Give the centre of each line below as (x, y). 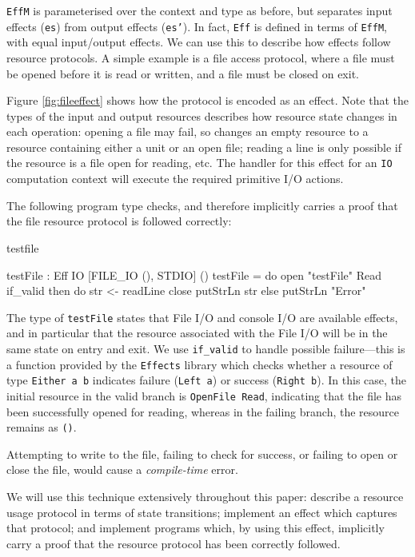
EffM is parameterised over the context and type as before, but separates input (200, 10)
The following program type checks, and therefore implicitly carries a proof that (202, 205)
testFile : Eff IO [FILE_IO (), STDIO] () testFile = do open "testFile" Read (194, 275)
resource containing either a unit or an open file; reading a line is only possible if (204, 147)
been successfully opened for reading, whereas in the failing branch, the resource (203, 411)
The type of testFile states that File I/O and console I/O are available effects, (202, 317)
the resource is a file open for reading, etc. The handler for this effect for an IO (200, 163)
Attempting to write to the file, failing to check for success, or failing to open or (202, 454)
